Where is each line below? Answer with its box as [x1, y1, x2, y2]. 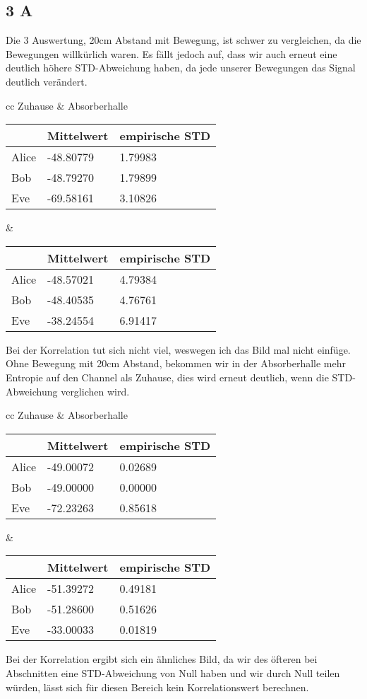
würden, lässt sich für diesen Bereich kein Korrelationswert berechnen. [6, 679, 309, 694]
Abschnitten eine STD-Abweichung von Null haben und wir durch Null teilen [6, 665, 340, 680]
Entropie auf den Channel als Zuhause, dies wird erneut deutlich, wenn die [6, 369, 329, 384]
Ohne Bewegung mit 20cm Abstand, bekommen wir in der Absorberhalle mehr [6, 356, 346, 371]
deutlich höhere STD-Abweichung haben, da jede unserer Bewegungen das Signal [6, 60, 356, 75]
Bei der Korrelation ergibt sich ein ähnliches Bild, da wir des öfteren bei [6, 652, 318, 666]
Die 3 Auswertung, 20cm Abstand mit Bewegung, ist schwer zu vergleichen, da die [6, 33, 361, 47]
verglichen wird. [61, 383, 130, 398]
